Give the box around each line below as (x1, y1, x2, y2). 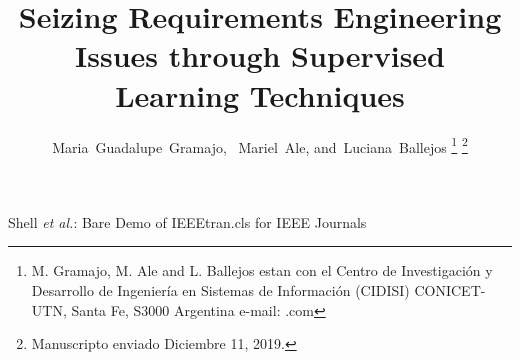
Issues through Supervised (75, 35, 445, 76)
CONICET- (414, 279, 486, 300)
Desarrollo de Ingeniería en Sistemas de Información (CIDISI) (31, 279, 410, 300)
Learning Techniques (115, 74, 405, 115)
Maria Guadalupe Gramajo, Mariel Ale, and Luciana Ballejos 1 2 (52, 133, 468, 157)
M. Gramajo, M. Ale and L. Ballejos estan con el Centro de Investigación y (31, 260, 493, 281)
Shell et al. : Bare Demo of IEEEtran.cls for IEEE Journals (8, 211, 367, 232)
